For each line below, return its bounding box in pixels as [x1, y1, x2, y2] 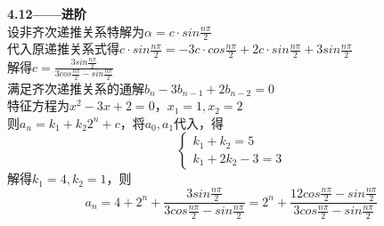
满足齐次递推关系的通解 [7, 78, 144, 97]
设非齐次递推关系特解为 [7, 21, 144, 40]
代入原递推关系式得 [7, 39, 119, 58]
